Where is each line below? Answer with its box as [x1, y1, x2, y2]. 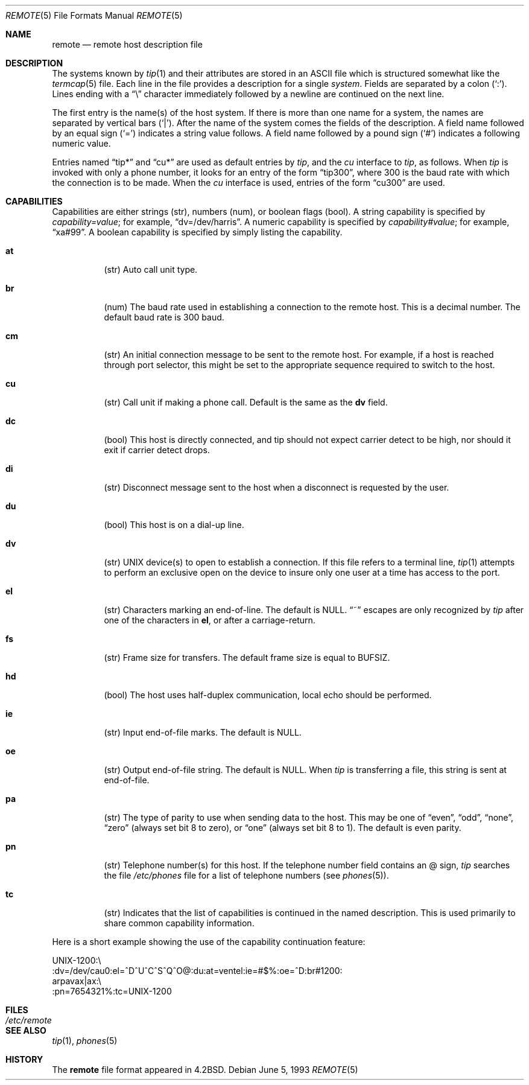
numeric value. [52, 138, 111, 148]
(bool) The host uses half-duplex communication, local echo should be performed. [104, 690, 432, 700]
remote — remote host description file [52, 39, 203, 49]
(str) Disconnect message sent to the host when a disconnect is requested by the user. [104, 482, 449, 492]
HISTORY [5, 1054, 43, 1064]
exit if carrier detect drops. [104, 445, 210, 455]
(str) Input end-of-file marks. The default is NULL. [104, 727, 302, 737]
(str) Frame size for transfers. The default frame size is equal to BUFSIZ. [104, 652, 390, 663]
